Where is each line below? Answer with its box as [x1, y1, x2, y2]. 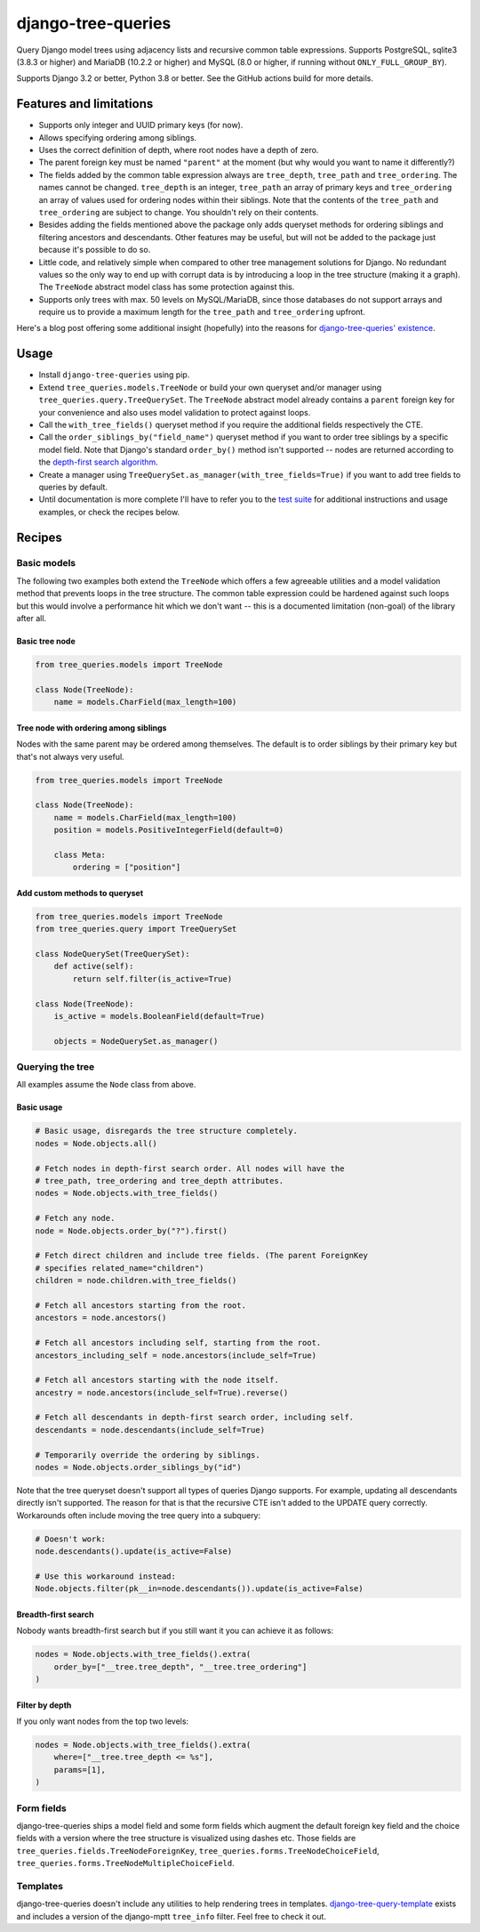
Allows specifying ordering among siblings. [38, 132, 197, 142]
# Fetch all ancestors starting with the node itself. [35, 1375, 279, 1386]
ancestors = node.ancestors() [35, 1313, 167, 1323]
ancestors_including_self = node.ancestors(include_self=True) [35, 1350, 317, 1361]
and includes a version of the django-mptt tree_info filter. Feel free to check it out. [16, 1911, 326, 1921]
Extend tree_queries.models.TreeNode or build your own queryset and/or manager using [38, 382, 382, 392]
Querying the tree [16, 1061, 95, 1073]
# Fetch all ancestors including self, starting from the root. [35, 1338, 322, 1348]
